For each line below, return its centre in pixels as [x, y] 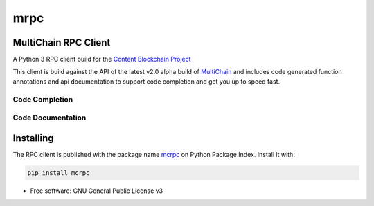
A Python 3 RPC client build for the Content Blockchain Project [102, 59]
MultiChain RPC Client [62, 43]
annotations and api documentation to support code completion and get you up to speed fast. [146, 81]
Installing [34, 138]
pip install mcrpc [59, 172]
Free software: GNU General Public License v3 [97, 191]
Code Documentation [50, 118]
